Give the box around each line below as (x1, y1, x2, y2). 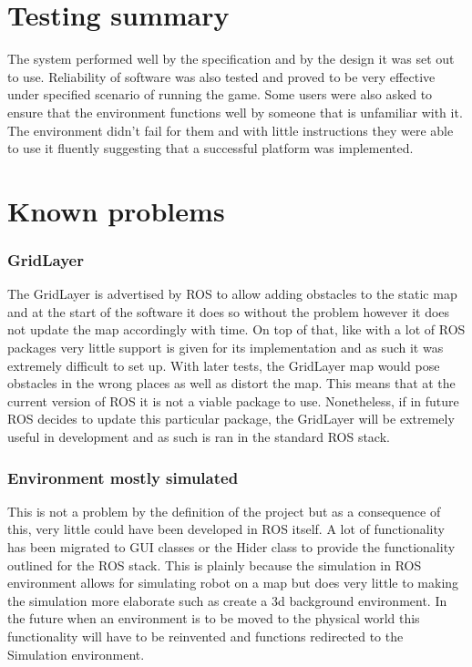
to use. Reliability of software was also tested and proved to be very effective (7, 67, 436, 86)
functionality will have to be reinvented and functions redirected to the (7, 627, 404, 645)
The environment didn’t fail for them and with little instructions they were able (7, 120, 454, 139)
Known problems (7, 191, 225, 229)
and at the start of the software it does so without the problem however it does (7, 302, 450, 321)
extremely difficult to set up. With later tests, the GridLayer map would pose (7, 355, 440, 375)
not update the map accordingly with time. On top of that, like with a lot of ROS (7, 320, 466, 339)
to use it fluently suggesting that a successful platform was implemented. (7, 139, 414, 158)
